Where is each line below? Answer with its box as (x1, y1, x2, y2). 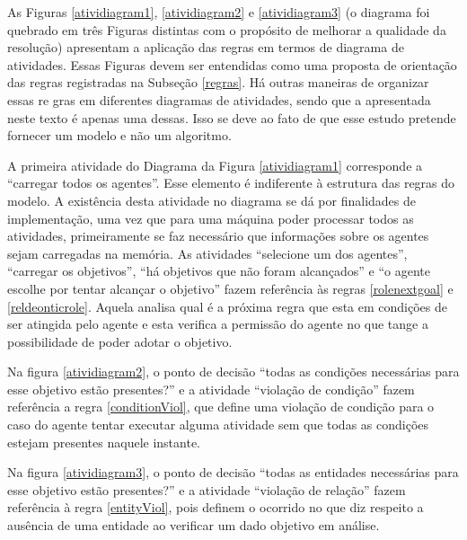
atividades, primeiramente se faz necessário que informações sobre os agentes (7, 226, 429, 245)
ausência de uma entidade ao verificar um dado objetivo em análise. (7, 516, 380, 535)
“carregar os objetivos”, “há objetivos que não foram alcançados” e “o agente (7, 261, 430, 280)
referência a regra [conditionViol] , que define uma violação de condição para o (7, 397, 435, 416)
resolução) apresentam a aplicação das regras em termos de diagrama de (7, 38, 404, 57)
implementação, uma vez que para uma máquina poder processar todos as (7, 208, 414, 227)
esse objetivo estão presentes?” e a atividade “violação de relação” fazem (7, 480, 406, 499)
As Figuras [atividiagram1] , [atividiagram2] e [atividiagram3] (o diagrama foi (7, 3, 430, 21)
